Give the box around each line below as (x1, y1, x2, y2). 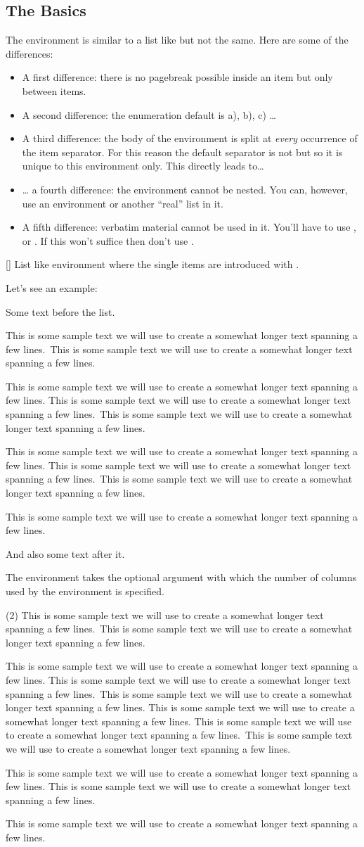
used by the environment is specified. (6, 584, 164, 599)
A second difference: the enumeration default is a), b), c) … (22, 107, 276, 122)
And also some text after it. (6, 546, 125, 561)
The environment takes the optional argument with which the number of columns (6, 570, 357, 585)
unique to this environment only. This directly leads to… (22, 158, 264, 173)
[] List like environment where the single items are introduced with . (6, 257, 299, 272)
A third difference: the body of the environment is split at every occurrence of (22, 131, 358, 146)
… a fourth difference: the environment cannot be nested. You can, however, (22, 181, 348, 196)
